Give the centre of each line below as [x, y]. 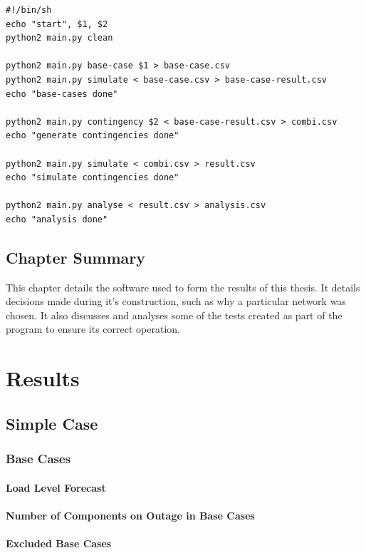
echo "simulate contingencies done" [93, 178]
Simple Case [52, 423]
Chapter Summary [75, 257]
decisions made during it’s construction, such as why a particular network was [176, 301]
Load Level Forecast [56, 487]
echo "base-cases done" [62, 94]
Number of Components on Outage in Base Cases [130, 515]
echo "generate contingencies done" [93, 136]
